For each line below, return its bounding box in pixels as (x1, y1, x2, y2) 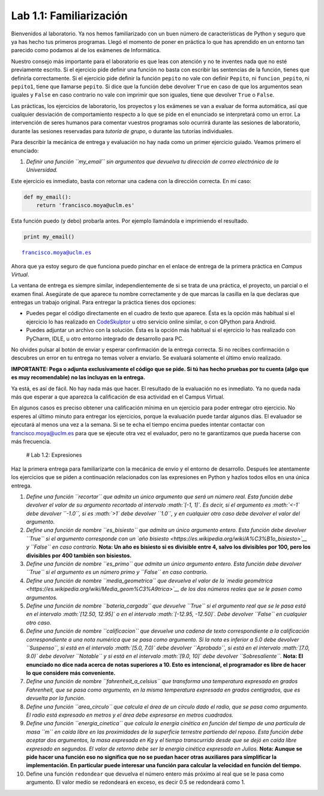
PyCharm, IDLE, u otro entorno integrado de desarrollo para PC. (26, 335, 184, 342)
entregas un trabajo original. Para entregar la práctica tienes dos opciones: (11, 299, 196, 306)
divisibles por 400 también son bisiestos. (26, 552, 132, 559)
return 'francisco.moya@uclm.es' (36, 202, 135, 209)
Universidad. (26, 166, 58, 173)
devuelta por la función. (26, 695, 86, 702)
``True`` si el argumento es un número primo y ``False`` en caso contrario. (26, 568, 208, 576)
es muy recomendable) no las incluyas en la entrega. (11, 374, 146, 381)
